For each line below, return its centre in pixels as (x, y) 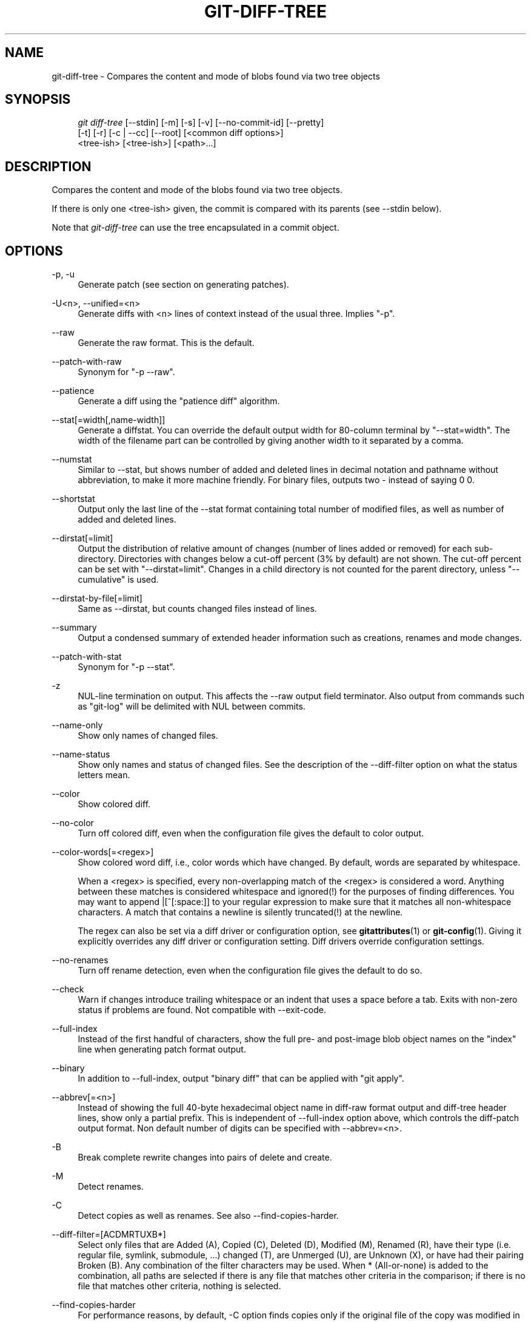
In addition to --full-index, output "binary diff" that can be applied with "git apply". (241, 1079)
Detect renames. (111, 1187)
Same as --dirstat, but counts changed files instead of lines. (197, 609)
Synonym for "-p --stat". (126, 667)
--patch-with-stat (87, 657)
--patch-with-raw (87, 362)
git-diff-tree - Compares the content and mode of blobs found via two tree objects (216, 76)
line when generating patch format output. (162, 1049)
